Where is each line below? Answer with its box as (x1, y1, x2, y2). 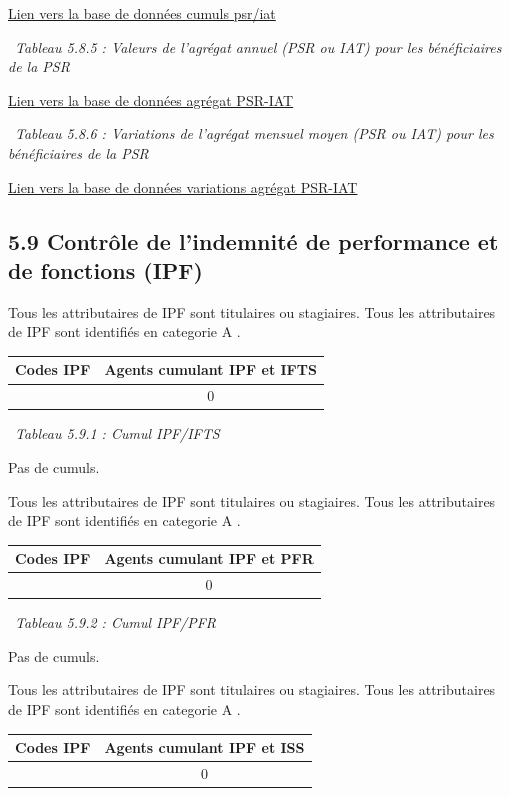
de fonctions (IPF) (8, 254, 203, 285)
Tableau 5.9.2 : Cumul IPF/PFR (15, 612, 217, 633)
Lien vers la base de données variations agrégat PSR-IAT (8, 176, 358, 197)
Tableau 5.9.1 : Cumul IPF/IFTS (15, 423, 220, 444)
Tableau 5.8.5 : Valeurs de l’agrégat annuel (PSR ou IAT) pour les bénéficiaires (15, 36, 502, 57)
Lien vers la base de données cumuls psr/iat (8, 3, 276, 23)
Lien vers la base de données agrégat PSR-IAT (8, 89, 294, 110)
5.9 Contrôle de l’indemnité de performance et (8, 225, 499, 256)
